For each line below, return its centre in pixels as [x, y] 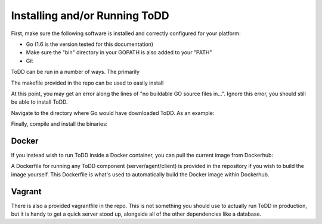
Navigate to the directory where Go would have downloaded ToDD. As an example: [113, 113]
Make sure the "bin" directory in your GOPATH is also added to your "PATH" [119, 52]
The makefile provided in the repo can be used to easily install [87, 83]
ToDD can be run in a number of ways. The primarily [75, 72]
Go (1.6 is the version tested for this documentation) [90, 44]
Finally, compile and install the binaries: [59, 124]
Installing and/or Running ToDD [90, 15]
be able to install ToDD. [39, 102]
